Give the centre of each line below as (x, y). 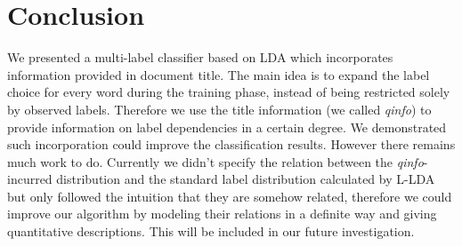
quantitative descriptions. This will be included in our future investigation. (211, 231)
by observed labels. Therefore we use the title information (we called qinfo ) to (219, 109)
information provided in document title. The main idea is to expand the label (219, 74)
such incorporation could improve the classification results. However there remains (231, 144)
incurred (30, 179)
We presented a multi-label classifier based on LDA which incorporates (200, 57)
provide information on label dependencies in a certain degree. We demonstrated (227, 127)
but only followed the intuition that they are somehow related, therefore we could (230, 196)
